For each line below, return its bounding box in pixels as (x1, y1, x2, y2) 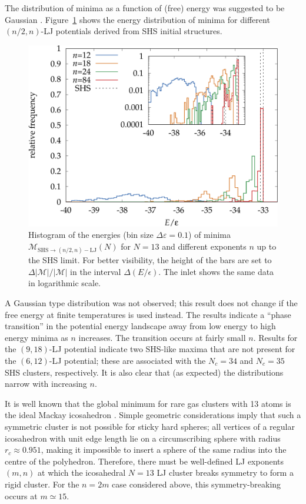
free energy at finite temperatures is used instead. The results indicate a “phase (5, 308, 291, 320)
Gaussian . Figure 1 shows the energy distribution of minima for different (5, 13, 270, 25)
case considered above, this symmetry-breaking (112, 478, 281, 490)
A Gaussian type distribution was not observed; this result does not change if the (5, 297, 298, 309)
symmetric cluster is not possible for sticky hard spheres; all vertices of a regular (5, 420, 295, 432)
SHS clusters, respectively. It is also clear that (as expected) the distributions (5, 366, 284, 378)
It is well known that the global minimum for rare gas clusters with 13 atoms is (5, 397, 291, 409)
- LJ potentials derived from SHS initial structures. (41, 25, 222, 37)
